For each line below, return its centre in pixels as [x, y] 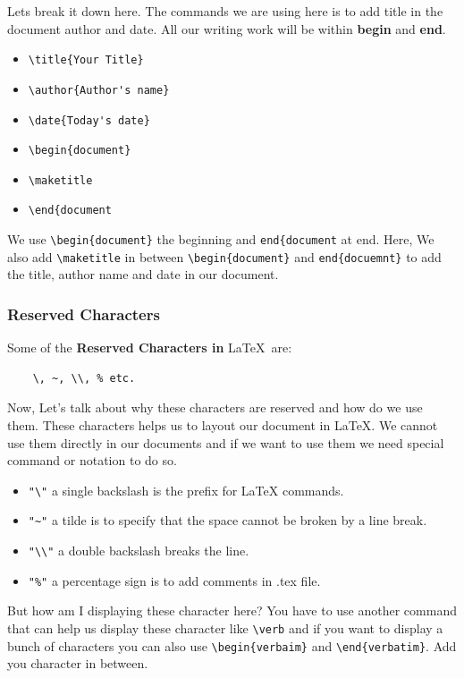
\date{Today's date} [89, 120]
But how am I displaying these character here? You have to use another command [232, 610]
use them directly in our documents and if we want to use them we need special [226, 442]
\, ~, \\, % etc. [84, 378]
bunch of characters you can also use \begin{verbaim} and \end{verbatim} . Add [232, 645]
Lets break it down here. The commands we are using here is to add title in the [225, 11]
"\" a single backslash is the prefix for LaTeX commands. [186, 490]
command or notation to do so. [92, 460]
